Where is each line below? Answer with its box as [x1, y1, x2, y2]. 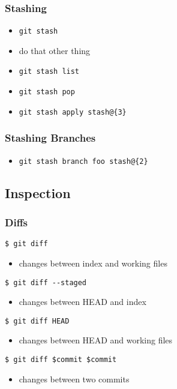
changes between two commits [19, 372, 130, 385]
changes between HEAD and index [19, 295, 146, 308]
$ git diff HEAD [5, 316, 70, 325]
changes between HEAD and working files [19, 334, 173, 346]
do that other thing [19, 44, 91, 56]
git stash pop [19, 88, 75, 97]
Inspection [5, 183, 71, 202]
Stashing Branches [5, 130, 96, 145]
